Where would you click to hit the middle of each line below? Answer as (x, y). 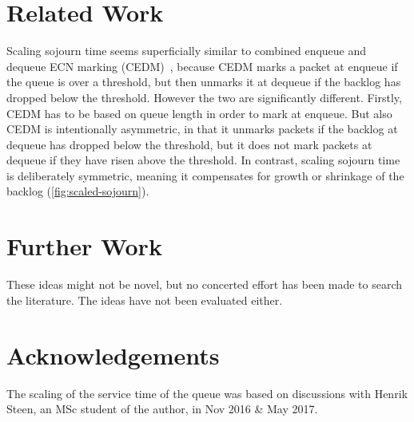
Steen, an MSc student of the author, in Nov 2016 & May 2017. (162, 409)
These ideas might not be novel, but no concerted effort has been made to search (205, 284)
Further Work (84, 246)
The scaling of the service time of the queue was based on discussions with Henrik (207, 393)
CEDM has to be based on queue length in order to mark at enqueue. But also (199, 113)
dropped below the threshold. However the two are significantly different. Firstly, (204, 97)
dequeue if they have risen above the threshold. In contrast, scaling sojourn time (203, 160)
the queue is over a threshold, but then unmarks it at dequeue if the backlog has (204, 82)
